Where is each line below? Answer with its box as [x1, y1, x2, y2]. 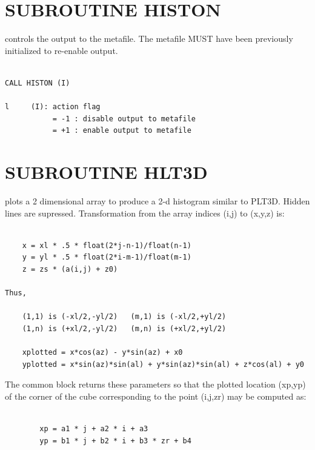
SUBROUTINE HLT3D [5, 160, 208, 184]
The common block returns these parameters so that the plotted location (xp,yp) [5, 378, 306, 391]
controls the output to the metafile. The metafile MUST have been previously [5, 32, 293, 45]
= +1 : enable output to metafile [52, 126, 191, 135]
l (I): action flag [5, 102, 101, 112]
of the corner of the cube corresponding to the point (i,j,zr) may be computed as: [5, 389, 307, 402]
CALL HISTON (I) [5, 78, 70, 87]
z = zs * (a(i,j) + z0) [22, 264, 118, 274]
